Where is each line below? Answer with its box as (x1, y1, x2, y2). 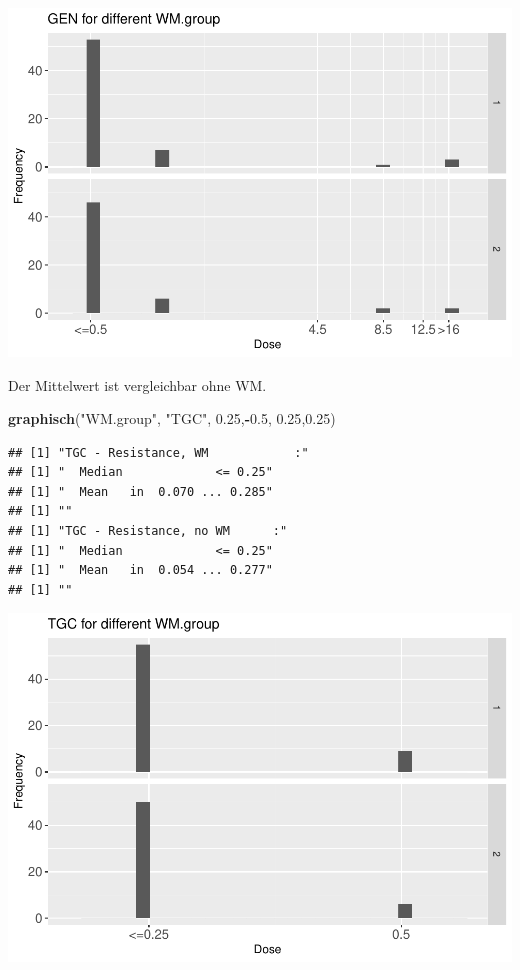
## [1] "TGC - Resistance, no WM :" (8, 524, 288, 539)
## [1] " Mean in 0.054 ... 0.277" (8, 563, 273, 578)
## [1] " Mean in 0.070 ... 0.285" (8, 484, 273, 499)
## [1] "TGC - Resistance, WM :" (8, 445, 309, 460)
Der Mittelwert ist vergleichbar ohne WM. (8, 374, 267, 395)
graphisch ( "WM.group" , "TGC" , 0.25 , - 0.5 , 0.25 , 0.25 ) (8, 408, 336, 429)
